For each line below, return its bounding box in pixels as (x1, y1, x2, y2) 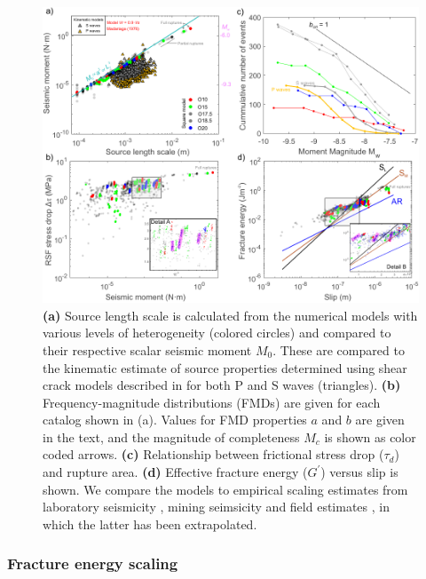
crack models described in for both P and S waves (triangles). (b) (43, 376, 401, 394)
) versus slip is (320, 463, 398, 481)
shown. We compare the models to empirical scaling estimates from (43, 480, 408, 498)
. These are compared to (272, 340, 405, 359)
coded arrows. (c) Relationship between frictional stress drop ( (43, 445, 384, 464)
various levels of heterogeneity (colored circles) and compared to (43, 323, 391, 342)
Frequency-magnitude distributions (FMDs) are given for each (43, 393, 381, 411)
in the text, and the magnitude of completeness (43, 427, 300, 446)
